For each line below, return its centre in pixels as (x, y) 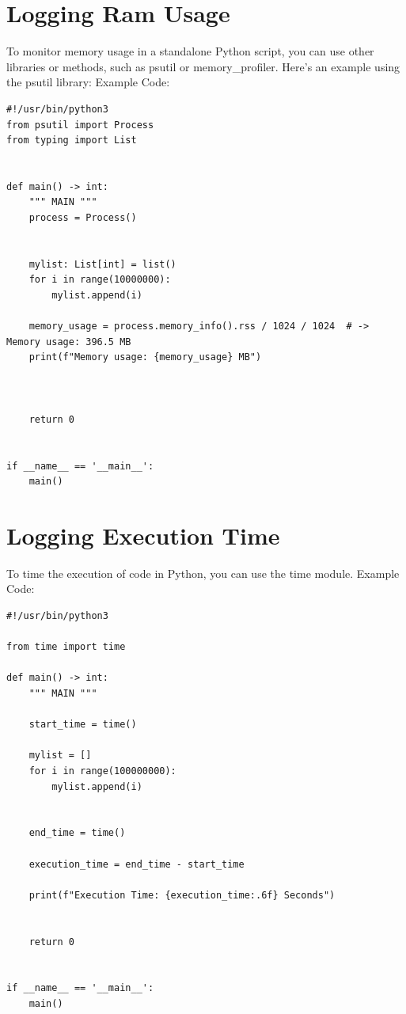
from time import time (66, 647)
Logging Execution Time (143, 535)
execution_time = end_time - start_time (137, 864)
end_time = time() (77, 833)
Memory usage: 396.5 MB (69, 342)
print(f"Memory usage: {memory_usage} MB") (145, 357)
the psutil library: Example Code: (88, 82)
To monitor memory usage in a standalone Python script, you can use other (190, 51)
